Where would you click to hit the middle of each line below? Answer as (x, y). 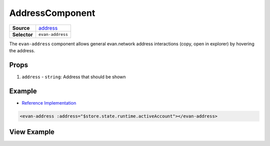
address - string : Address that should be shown (74, 77)
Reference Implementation (49, 103)
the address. (22, 50)
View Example (32, 132)
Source (21, 28)
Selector (23, 34)
